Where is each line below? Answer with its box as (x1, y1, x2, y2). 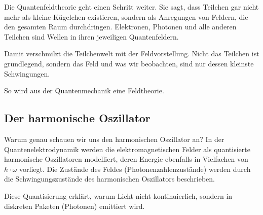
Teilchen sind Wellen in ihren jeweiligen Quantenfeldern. (4, 31, 179, 42)
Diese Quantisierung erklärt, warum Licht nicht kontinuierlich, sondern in (4, 190, 233, 201)
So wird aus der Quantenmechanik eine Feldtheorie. (4, 85, 164, 96)
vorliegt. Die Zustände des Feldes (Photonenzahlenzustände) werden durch (19, 163, 251, 174)
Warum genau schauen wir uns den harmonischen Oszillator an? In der (4, 133, 224, 144)
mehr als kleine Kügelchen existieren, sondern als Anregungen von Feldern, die (4, 11, 248, 22)
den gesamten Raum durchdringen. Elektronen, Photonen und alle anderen (4, 21, 237, 32)
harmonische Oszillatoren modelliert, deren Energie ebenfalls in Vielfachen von (4, 154, 248, 164)
